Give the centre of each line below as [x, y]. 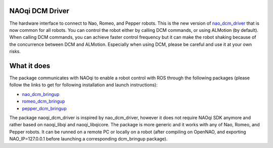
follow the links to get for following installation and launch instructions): [83, 85]
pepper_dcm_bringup [44, 108]
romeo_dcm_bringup [43, 102]
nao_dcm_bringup [41, 94]
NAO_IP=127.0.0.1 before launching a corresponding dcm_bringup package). [88, 139]
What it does [30, 66]
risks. [15, 52]
